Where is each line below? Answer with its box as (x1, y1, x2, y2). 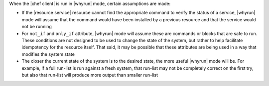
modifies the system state (21, 51, 75, 57)
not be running (21, 24, 52, 30)
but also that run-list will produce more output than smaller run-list (21, 72, 158, 78)
